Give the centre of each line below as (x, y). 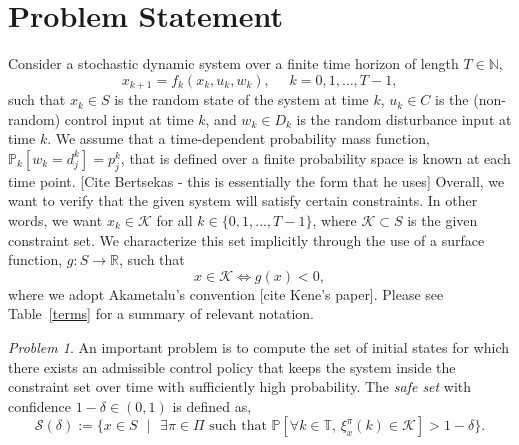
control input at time (129, 118)
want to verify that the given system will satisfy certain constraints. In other (243, 200)
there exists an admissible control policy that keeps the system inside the (232, 366)
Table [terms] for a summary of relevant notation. (161, 313)
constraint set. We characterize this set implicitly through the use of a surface (246, 239)
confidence (39, 405)
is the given (442, 219)
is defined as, (212, 405)
